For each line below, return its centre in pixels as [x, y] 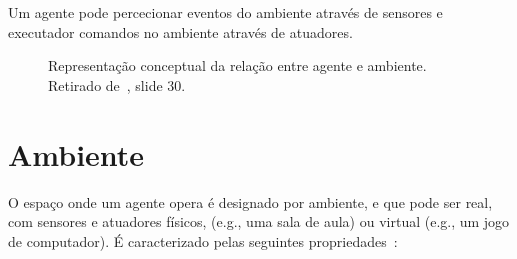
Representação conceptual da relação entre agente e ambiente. [237, 65]
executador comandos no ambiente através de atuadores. [180, 31]
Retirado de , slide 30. [117, 84]
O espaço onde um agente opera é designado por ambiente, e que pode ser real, [250, 201]
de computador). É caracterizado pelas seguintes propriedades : [203, 240]
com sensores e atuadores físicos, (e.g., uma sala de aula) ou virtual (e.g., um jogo [259, 221]
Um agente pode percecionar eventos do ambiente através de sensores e [225, 12]
